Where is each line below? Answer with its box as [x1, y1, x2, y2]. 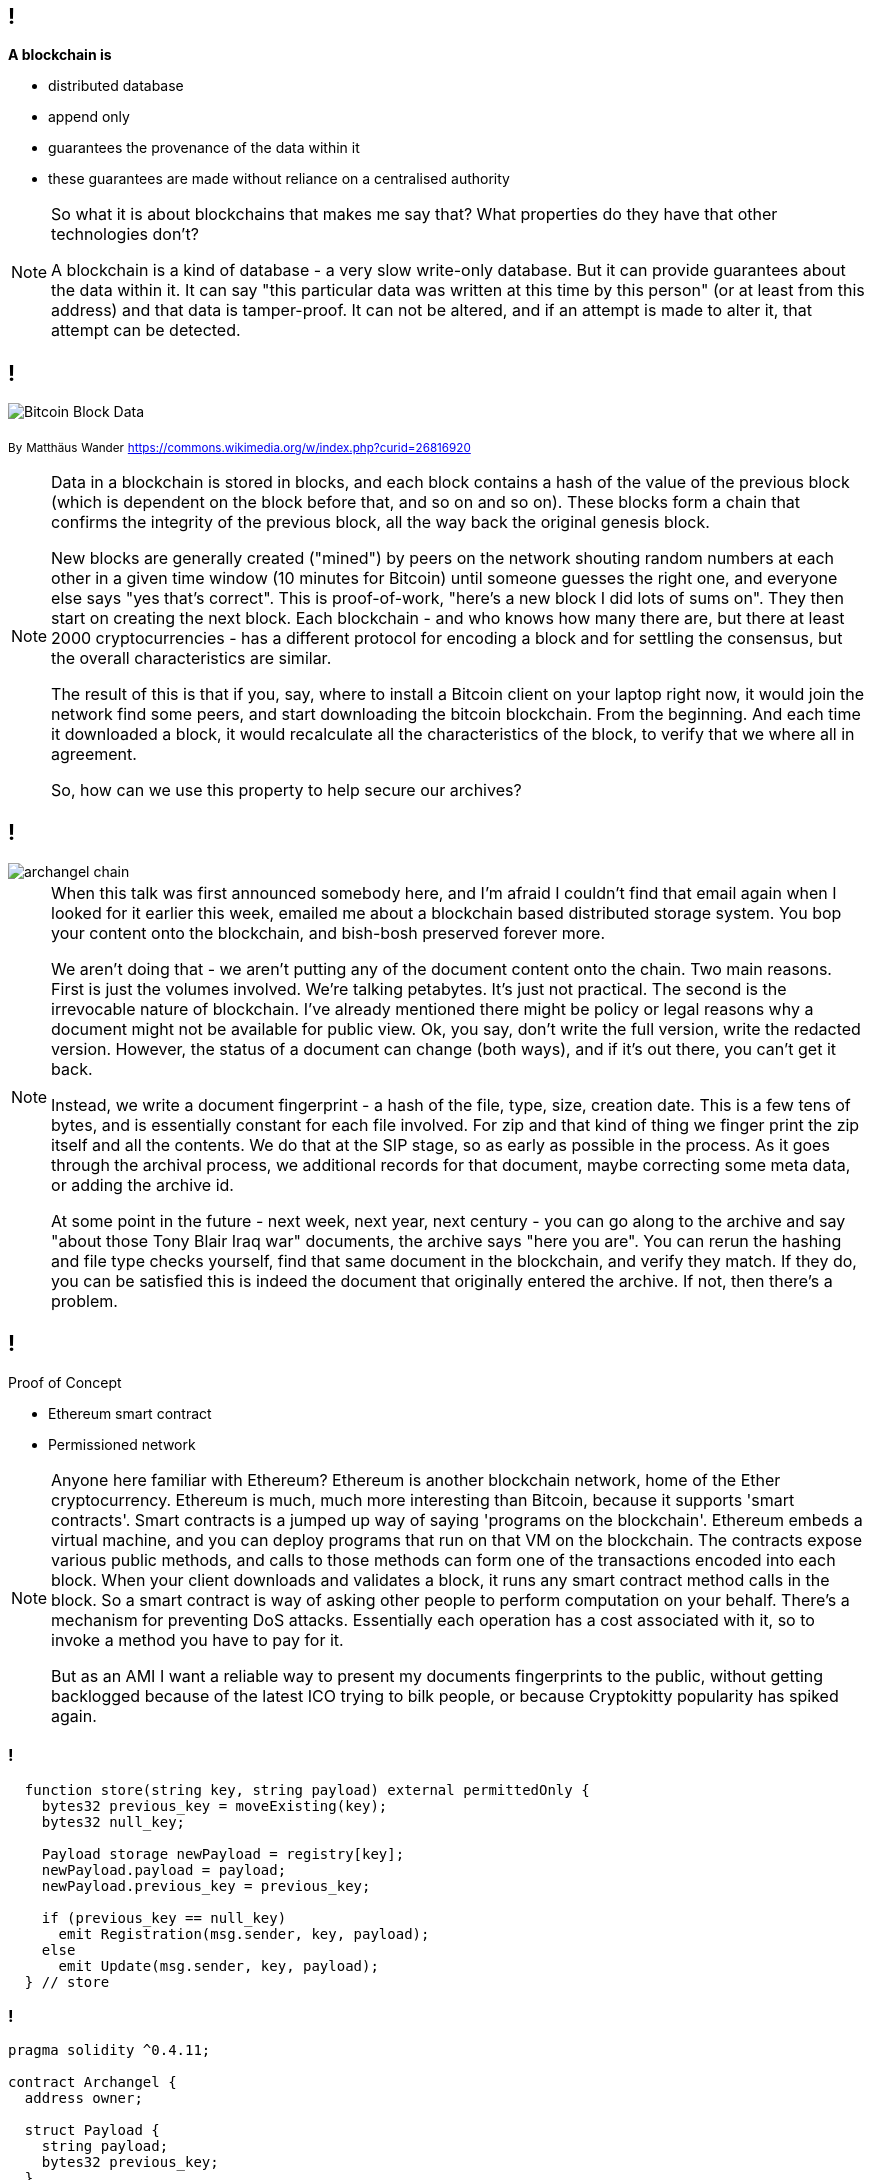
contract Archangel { [8, 2074, 177, 2091]
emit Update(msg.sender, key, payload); [58, 1957, 379, 1974]
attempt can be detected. [51, 320, 241, 341]
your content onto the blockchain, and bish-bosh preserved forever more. [51, 922, 606, 943]
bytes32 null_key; [41, 1813, 186, 1830]
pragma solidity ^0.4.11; [8, 2042, 211, 2059]
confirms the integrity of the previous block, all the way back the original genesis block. [51, 512, 710, 533]
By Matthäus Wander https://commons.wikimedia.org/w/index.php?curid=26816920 [8, 441, 471, 456]
